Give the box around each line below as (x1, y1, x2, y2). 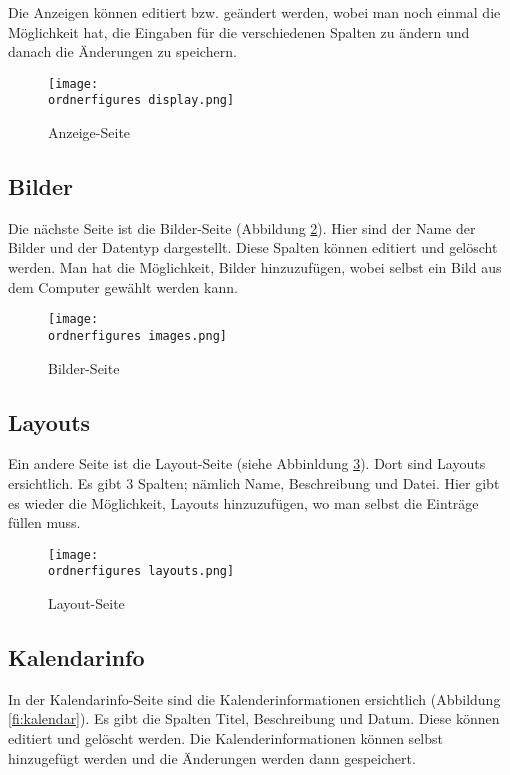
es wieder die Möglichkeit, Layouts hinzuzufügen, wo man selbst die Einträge (8, 492, 479, 513)
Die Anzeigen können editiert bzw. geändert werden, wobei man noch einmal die (8, 2, 501, 22)
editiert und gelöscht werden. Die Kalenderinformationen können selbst (8, 728, 443, 749)
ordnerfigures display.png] (48, 93, 235, 108)
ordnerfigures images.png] (48, 328, 227, 343)
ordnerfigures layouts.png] (48, 564, 235, 579)
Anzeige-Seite (48, 122, 131, 143)
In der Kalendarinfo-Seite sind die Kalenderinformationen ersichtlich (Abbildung (8, 688, 501, 709)
